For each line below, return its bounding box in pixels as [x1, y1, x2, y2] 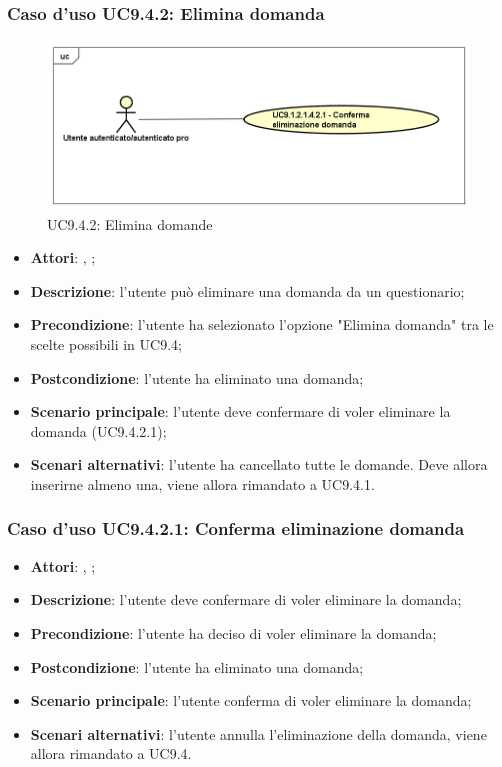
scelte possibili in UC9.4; [30, 334, 182, 354]
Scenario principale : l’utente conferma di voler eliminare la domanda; [30, 690, 472, 711]
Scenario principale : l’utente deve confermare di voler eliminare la [30, 401, 451, 422]
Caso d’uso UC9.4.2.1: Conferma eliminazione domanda [7, 516, 465, 541]
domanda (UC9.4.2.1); [30, 420, 167, 441]
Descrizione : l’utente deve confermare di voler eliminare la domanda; [30, 589, 462, 610]
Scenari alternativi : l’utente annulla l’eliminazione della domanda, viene [30, 723, 487, 744]
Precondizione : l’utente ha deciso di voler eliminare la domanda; [30, 622, 437, 643]
